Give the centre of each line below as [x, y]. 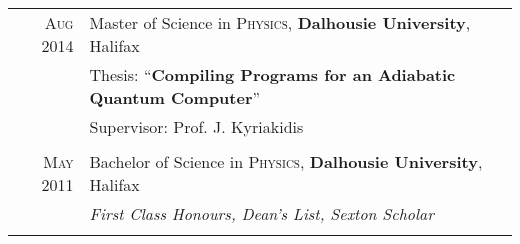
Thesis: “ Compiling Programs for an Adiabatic [272, 74]
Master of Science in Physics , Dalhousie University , [280, 22]
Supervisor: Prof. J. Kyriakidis [196, 126]
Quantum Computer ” [175, 97]
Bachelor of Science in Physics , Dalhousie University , [286, 161]
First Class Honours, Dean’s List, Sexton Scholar [262, 213]
